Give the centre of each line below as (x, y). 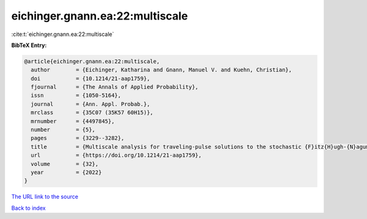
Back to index (28, 208)
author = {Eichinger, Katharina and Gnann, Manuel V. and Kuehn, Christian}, (161, 70)
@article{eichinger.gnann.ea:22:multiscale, (92, 61)
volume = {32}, (65, 164)
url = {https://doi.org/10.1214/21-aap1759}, (116, 155)
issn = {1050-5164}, (76, 95)
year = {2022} (66, 172)
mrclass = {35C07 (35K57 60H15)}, (92, 113)
